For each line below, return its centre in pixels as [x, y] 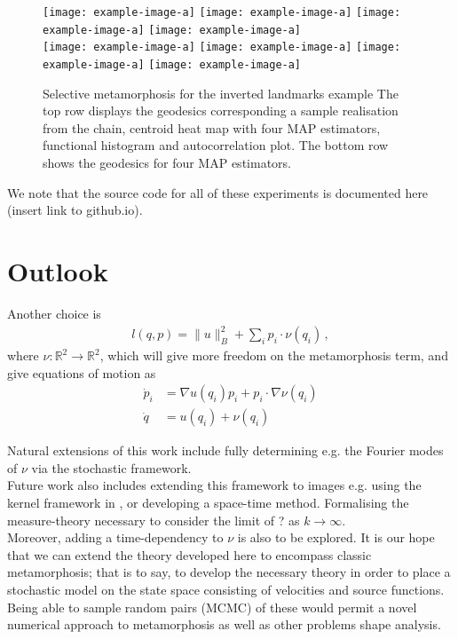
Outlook [58, 270]
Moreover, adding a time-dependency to [115, 537]
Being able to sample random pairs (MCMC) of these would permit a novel [212, 607]
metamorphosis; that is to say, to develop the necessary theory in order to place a [229, 572]
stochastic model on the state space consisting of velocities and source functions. [226, 590]
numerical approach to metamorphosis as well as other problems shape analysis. [224, 624]
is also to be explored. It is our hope [336, 537]
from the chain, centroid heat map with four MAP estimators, [212, 127]
